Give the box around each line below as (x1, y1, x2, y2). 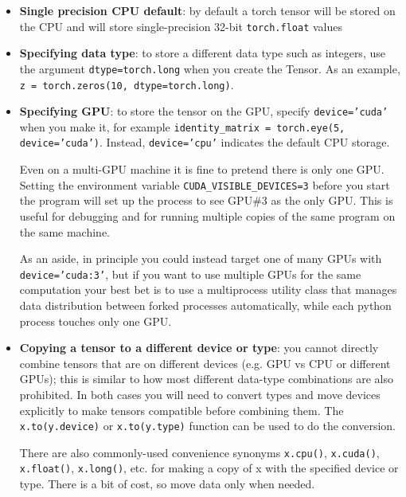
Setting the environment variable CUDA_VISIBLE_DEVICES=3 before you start (19, 176, 390, 193)
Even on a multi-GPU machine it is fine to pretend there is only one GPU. (19, 161, 385, 178)
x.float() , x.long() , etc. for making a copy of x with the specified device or (19, 460, 399, 476)
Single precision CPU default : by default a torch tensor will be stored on (19, 2, 396, 18)
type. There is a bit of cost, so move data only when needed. (19, 475, 315, 492)
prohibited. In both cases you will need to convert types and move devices (19, 385, 381, 402)
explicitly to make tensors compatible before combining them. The (19, 401, 344, 418)
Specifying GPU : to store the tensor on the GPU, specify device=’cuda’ (19, 103, 388, 119)
